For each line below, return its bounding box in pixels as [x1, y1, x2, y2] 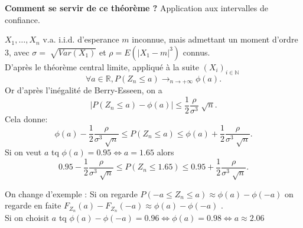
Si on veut [5, 146, 42, 158]
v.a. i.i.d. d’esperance [43, 33, 119, 45]
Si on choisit [5, 211, 50, 223]
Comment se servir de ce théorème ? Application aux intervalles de [5, 2, 268, 14]
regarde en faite [5, 199, 61, 211]
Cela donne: [5, 112, 48, 125]
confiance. [5, 13, 40, 25]
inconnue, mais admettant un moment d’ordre [132, 33, 298, 45]
